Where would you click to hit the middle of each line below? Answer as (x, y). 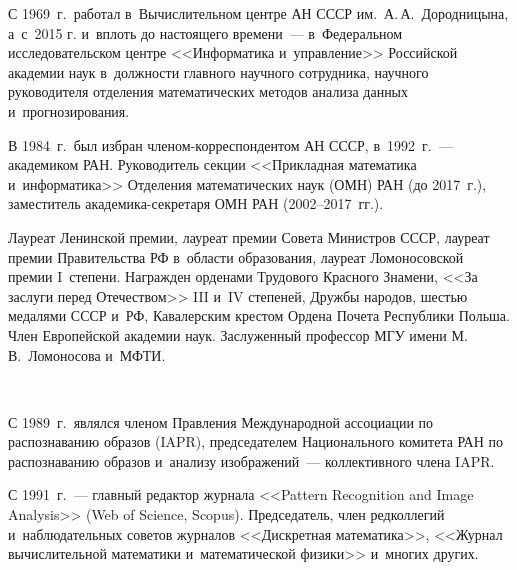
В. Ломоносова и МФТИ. (87, 354)
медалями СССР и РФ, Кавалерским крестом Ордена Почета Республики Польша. (259, 315)
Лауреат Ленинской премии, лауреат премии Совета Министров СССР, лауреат (249, 236)
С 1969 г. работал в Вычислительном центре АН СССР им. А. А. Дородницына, (258, 13)
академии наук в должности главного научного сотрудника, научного (218, 71)
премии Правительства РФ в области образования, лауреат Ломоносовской (236, 256)
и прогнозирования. (69, 110)
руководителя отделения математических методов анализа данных (208, 91)
